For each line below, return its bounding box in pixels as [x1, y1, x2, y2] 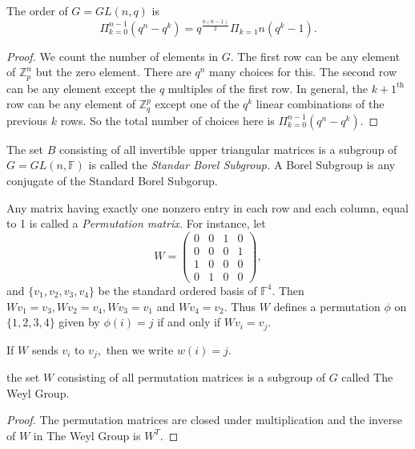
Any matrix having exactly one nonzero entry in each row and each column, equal [6, 199, 409, 216]
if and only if [157, 313, 221, 330]
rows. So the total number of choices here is [60, 111, 275, 128]
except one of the [155, 95, 240, 112]
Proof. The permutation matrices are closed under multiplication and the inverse [6, 411, 402, 428]
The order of [6, 2, 68, 18]
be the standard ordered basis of [98, 281, 257, 298]
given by [58, 313, 100, 330]
